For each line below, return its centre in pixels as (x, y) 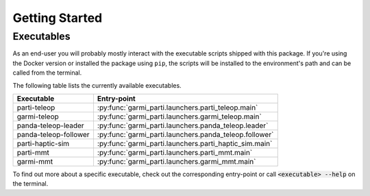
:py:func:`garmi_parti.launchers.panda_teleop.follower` (185, 134)
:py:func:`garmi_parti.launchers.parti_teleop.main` (177, 108)
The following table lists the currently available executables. (97, 85)
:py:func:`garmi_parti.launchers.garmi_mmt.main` (176, 161)
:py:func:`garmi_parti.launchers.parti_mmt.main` (175, 152)
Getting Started (58, 18)
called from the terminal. (47, 73)
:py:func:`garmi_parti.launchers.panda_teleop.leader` (183, 125)
